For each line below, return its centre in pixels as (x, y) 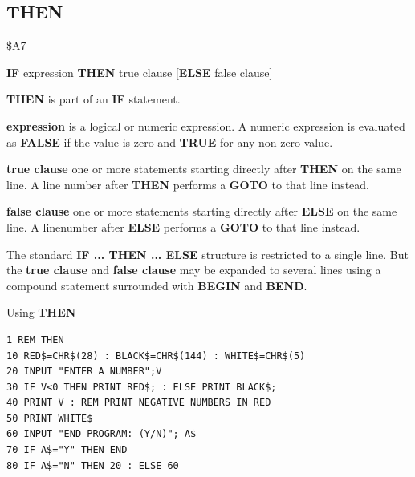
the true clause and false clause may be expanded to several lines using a (194, 270)
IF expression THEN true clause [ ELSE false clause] (140, 72)
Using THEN (41, 312)
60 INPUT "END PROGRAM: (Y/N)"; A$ (102, 434)
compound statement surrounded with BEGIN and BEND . (157, 285)
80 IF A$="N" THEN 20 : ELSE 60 (93, 465)
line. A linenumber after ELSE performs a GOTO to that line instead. (183, 226)
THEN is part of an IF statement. (94, 99)
